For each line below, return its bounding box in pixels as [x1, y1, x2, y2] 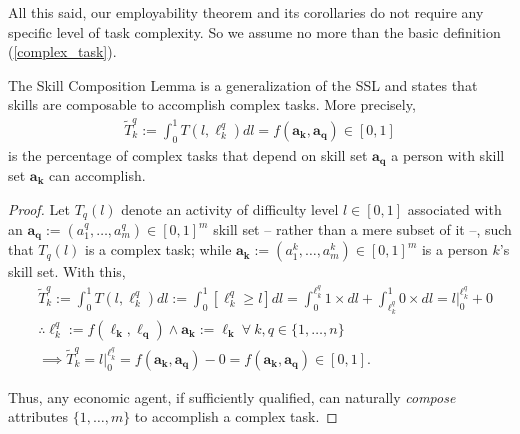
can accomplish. [49, 164, 146, 185]
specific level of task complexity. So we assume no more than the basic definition [8, 21, 501, 42]
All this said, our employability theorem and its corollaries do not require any [8, 2, 484, 22]
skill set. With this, [8, 261, 126, 282]
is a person [421, 239, 488, 260]
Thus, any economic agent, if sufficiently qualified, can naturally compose [8, 386, 456, 407]
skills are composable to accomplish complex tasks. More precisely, [8, 94, 416, 115]
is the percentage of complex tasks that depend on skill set [8, 144, 368, 165]
